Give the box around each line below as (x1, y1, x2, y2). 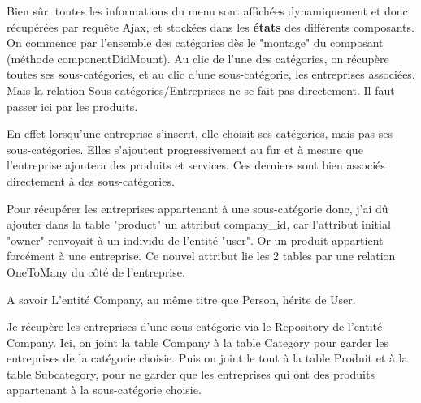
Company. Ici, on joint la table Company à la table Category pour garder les (7, 333, 389, 350)
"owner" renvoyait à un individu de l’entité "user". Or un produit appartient (7, 231, 384, 248)
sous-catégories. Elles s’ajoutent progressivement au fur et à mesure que (7, 140, 363, 157)
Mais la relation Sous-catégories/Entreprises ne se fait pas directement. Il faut (7, 81, 395, 98)
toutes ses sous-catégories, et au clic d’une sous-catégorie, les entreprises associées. (7, 66, 415, 83)
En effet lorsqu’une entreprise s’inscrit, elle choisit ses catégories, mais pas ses (7, 125, 393, 142)
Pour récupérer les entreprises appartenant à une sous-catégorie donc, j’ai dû (7, 199, 388, 217)
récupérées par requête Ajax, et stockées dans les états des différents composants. (7, 18, 414, 35)
